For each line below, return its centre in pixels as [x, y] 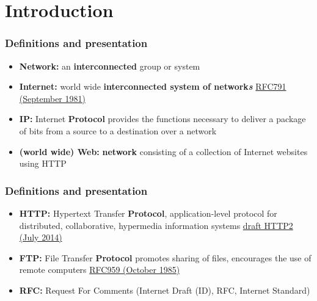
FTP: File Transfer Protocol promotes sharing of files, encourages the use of [165, 257]
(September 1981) [52, 98]
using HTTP [43, 163]
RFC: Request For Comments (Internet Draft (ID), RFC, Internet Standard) [165, 290]
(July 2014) [41, 237]
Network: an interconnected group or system [110, 66]
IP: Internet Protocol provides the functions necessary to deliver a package [162, 119]
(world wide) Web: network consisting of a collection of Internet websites [163, 151]
